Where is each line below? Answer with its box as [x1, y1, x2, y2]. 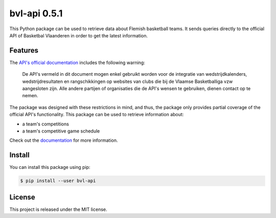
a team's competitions [22, 121, 69, 127]
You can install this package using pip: [9, 164, 90, 170]
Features [9, 46, 38, 55]
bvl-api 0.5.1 [9, 8, 63, 19]
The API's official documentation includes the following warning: [9, 59, 145, 66]
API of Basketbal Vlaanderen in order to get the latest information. [9, 32, 148, 38]
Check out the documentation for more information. [9, 137, 118, 143]
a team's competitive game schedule [22, 128, 100, 134]
